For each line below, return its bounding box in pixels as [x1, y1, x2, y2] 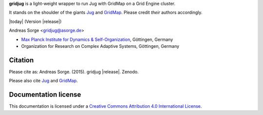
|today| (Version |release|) [9, 19, 62, 24]
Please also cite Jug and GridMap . [9, 78, 78, 84]
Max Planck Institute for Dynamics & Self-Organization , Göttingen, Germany [21, 37, 173, 42]
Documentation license [9, 91, 81, 99]
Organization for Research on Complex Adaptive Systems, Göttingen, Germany [21, 43, 180, 49]
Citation [9, 56, 34, 64]
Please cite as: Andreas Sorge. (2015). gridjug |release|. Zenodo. [9, 69, 139, 75]
